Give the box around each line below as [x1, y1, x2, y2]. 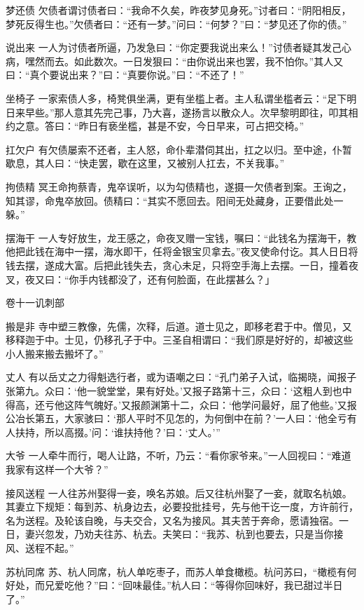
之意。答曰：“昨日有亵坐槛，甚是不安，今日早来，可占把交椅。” [15, 118, 304, 133]
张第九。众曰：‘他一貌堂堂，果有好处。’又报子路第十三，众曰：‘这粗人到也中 [6, 384, 352, 398]
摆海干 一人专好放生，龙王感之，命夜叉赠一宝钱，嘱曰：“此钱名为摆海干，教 [6, 230, 357, 245]
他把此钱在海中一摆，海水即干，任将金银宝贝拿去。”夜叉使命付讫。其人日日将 [6, 244, 358, 259]
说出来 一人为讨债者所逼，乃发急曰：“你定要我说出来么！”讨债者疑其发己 [6, 40, 342, 55]
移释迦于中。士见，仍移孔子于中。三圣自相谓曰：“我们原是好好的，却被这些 [6, 332, 353, 347]
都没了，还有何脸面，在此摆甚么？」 [108, 271, 275, 286]
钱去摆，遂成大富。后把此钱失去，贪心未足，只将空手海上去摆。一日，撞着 [6, 257, 349, 272]
